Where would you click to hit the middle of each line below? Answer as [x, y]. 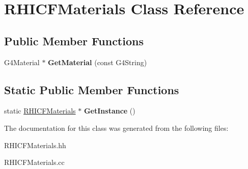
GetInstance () [109, 111]
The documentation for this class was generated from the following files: [116, 128]
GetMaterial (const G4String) [98, 62]
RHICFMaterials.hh [35, 145]
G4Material [22, 62]
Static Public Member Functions [92, 89]
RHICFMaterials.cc [34, 162]
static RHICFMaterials [40, 111]
